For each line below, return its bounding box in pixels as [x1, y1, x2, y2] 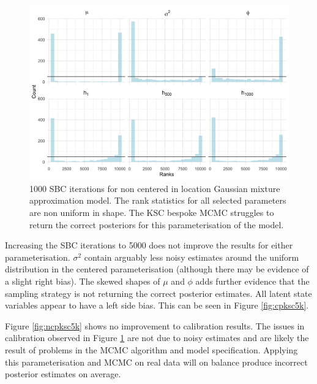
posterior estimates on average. [5, 367, 121, 380]
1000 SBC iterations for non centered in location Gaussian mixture [29, 182, 280, 194]
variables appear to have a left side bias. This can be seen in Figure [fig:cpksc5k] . [5, 299, 309, 312]
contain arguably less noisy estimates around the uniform [84, 250, 299, 263]
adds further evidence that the [195, 275, 310, 288]
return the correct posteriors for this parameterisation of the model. [29, 218, 284, 231]
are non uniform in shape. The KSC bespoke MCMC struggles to [29, 206, 274, 219]
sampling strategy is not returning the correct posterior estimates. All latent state [5, 286, 312, 299]
